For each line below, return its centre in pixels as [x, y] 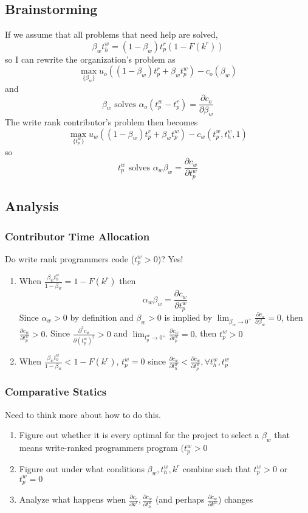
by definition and [102, 317]
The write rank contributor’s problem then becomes [101, 122]
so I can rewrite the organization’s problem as [90, 59]
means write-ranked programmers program [98, 448]
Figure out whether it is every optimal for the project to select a [139, 435]
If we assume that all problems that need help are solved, [111, 34]
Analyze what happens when [73, 499]
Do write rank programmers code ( [70, 258]
